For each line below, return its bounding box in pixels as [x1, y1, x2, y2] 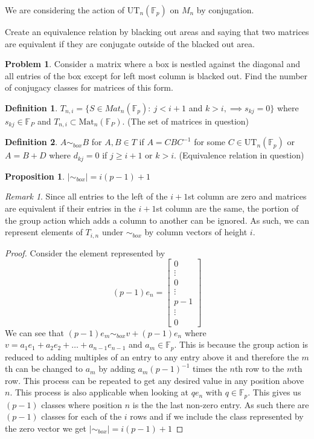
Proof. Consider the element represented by [5, 246, 165, 259]
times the [193, 362, 227, 375]
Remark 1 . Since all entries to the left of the [5, 190, 168, 203]
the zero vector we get [5, 421, 86, 434]
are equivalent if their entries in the [5, 202, 136, 215]
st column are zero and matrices [188, 190, 307, 203]
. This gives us [248, 386, 301, 398]
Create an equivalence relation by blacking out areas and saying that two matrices [5, 25, 309, 37]
